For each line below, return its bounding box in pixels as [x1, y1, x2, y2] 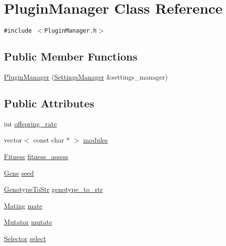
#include [4, 27, 32, 35]
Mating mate [4, 200, 42, 210]
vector [4, 135, 22, 145]
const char [33, 135, 64, 145]
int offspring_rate [4, 118, 57, 128]
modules [83, 135, 108, 145]
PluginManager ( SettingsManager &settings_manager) [4, 71, 168, 82]
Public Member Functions [4, 49, 137, 64]
